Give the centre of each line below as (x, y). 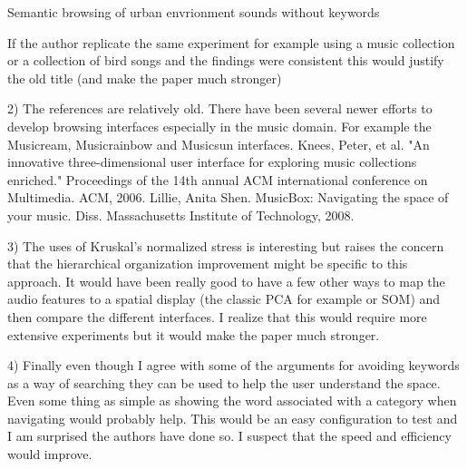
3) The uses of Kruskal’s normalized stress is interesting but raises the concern (226, 245)
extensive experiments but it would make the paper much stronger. (194, 334)
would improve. (50, 454)
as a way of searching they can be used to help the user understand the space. (224, 382)
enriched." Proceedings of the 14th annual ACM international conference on (218, 179)
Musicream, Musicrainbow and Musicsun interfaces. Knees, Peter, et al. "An (219, 144)
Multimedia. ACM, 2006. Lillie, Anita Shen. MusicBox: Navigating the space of (228, 197)
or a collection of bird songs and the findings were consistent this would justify (226, 60)
